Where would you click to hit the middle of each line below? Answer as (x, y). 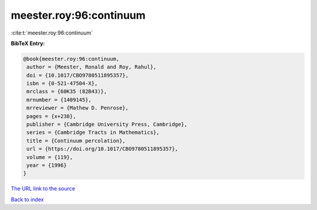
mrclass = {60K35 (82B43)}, (67, 92)
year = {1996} (47, 165)
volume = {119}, (50, 157)
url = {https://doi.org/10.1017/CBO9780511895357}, (102, 149)
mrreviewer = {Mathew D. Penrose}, (78, 108)
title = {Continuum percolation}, (76, 141)
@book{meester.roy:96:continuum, (71, 59)
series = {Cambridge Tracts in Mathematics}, (93, 132)
